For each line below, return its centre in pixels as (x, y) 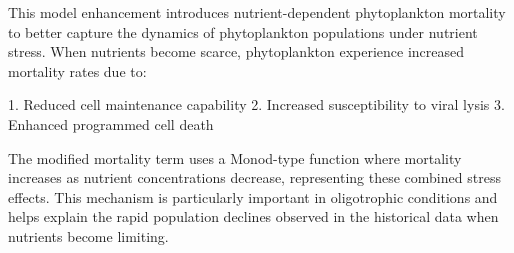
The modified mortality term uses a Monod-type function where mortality (235, 157)
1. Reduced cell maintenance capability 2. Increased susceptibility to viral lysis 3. (256, 104)
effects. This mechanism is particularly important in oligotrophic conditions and (253, 196)
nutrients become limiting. (88, 235)
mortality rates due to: (77, 70)
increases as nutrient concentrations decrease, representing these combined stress (254, 177)
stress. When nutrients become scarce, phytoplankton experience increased (236, 51)
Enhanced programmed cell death (111, 123)
